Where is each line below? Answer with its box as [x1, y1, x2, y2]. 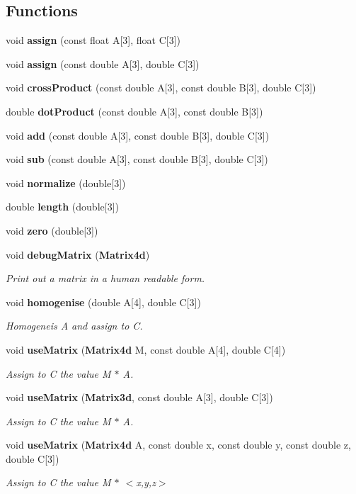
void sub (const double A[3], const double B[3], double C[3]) [6, 152, 268, 167]
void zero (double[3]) [6, 223, 98, 237]
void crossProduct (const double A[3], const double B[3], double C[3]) [6, 80, 316, 95]
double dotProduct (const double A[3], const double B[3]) [6, 103, 263, 118]
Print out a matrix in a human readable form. [6, 271, 205, 286]
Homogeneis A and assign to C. [6, 318, 143, 333]
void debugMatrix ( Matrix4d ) [6, 247, 150, 262]
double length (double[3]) [6, 199, 119, 214]
